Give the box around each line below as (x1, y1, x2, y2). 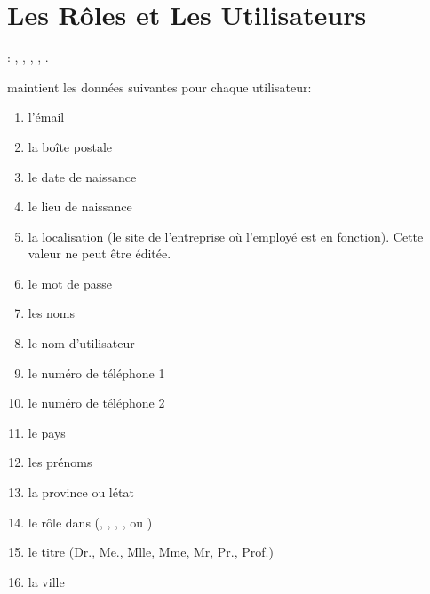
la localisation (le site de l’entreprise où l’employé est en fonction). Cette (28, 226, 424, 245)
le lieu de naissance (28, 197, 132, 216)
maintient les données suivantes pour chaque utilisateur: (7, 77, 312, 96)
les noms (28, 304, 76, 322)
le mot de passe (28, 273, 113, 292)
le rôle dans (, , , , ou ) (28, 512, 153, 531)
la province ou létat (28, 483, 134, 502)
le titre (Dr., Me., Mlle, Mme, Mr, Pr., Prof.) (28, 543, 274, 561)
